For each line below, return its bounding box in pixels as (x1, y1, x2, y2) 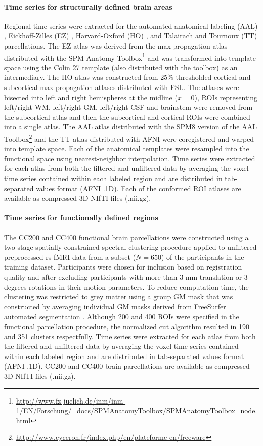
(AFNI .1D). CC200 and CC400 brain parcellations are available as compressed (4, 361, 250, 371)
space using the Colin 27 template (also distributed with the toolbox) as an (4, 62, 238, 72)
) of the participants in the (161, 251, 244, 262)
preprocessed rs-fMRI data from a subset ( (4, 251, 136, 262)
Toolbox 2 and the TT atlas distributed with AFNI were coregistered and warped (4, 131, 254, 144)
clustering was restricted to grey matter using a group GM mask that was (4, 291, 233, 302)
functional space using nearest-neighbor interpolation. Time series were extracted (4, 153, 255, 163)
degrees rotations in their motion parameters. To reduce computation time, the (4, 281, 249, 292)
